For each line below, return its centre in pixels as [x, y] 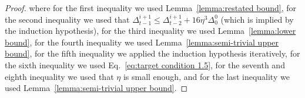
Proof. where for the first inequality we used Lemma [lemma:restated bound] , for [151, 8]
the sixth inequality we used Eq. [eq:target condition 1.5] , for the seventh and [145, 64]
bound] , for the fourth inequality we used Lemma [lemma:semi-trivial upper [142, 42]
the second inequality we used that [67, 19]
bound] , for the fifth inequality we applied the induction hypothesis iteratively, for [152, 53]
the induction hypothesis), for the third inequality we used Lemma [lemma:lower [150, 31]
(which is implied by [257, 19]
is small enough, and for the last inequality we [206, 76]
